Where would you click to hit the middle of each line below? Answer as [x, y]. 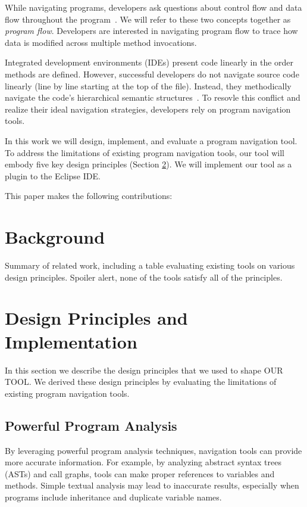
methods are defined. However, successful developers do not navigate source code [152, 74]
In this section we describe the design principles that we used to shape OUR [144, 370]
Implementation [71, 341]
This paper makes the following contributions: [89, 196]
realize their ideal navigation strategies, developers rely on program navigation [148, 109]
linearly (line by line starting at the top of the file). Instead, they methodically [148, 85]
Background [55, 237]
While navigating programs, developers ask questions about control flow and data [153, 7]
